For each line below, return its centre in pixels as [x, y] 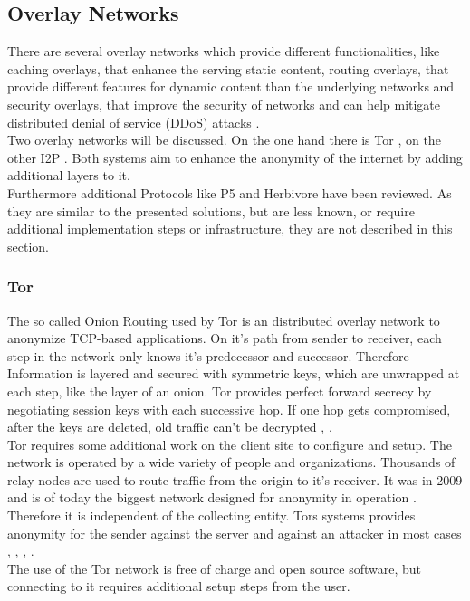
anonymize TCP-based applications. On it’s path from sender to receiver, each [225, 338]
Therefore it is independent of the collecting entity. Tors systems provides [211, 515]
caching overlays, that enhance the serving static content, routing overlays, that [228, 68]
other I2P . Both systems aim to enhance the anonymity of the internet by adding [235, 157]
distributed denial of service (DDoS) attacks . [134, 122]
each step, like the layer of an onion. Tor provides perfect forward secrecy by [220, 391]
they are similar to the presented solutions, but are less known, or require [211, 210]
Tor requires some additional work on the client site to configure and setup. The [230, 444]
